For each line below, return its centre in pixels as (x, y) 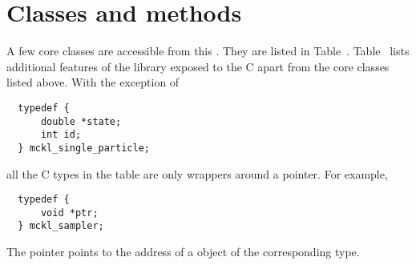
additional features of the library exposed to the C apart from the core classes (198, 66)
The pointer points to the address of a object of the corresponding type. (183, 252)
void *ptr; (69, 213)
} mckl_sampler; (61, 226)
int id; (61, 135)
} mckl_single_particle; (84, 148)
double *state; (81, 121)
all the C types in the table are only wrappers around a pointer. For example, (197, 173)
